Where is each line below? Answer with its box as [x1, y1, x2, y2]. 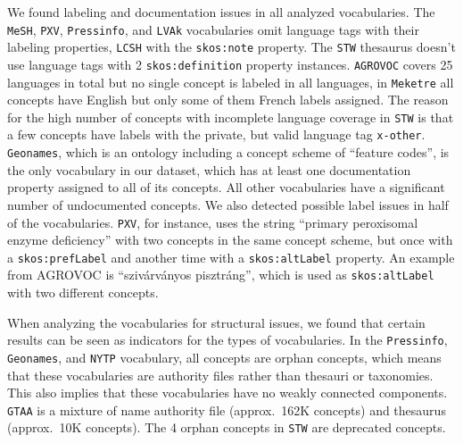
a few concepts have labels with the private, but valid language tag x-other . [7, 125, 426, 144]
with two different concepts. [7, 283, 159, 302]
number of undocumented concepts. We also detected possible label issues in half [7, 195, 449, 213]
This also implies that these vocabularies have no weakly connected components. [7, 383, 448, 402]
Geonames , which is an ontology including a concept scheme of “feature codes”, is [7, 143, 450, 162]
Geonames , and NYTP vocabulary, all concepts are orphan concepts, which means [7, 347, 442, 366]
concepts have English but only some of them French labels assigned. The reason [7, 90, 449, 109]
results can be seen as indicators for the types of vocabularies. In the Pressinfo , [7, 330, 448, 349]
